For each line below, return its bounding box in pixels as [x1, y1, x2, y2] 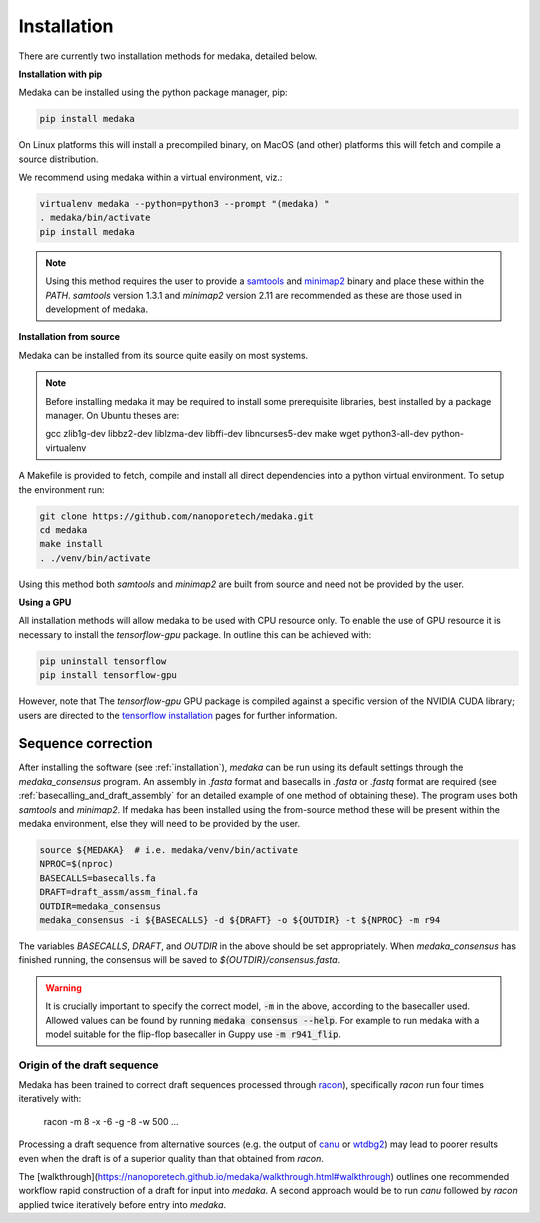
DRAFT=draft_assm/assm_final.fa [39, 886, 199, 898]
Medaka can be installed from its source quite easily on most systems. [18, 349, 309, 361]
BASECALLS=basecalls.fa [39, 872, 157, 884]
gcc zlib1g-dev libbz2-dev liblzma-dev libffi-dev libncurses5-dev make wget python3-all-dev [45, 428, 429, 440]
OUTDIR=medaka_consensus [39, 900, 162, 912]
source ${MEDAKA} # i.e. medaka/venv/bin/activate [39, 845, 299, 856]
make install [39, 538, 104, 550]
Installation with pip [18, 68, 103, 80]
